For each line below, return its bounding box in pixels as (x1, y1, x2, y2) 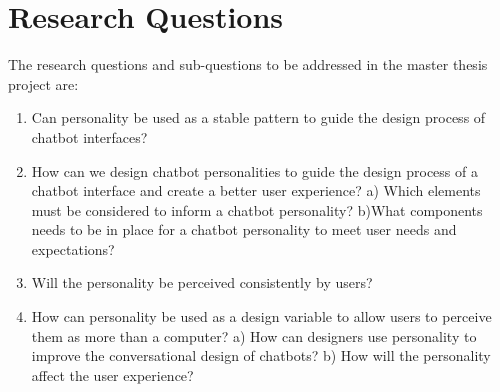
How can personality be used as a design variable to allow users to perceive (31, 306, 492, 327)
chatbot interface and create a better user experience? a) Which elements (31, 180, 481, 201)
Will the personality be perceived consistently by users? (31, 272, 373, 293)
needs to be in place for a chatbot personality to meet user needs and (31, 219, 457, 240)
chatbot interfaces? (31, 126, 148, 147)
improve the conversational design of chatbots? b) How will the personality (31, 345, 491, 366)
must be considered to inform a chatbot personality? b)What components (31, 199, 483, 220)
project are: (8, 73, 79, 94)
